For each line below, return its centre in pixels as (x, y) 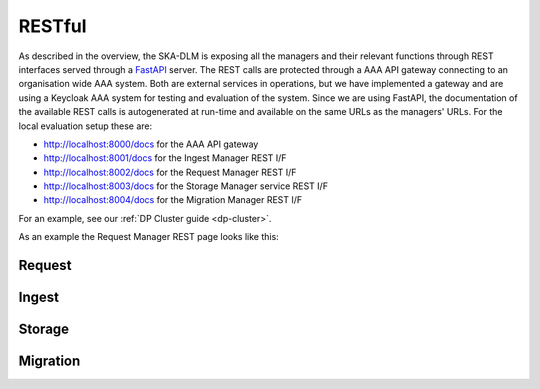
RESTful (52, 26)
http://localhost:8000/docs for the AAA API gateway (151, 144)
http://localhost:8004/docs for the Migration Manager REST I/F (173, 200)
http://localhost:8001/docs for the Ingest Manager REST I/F (165, 158)
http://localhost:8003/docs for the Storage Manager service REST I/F (186, 186)
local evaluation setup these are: (85, 126)
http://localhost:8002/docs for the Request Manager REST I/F (170, 172)
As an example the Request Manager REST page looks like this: (148, 237)
